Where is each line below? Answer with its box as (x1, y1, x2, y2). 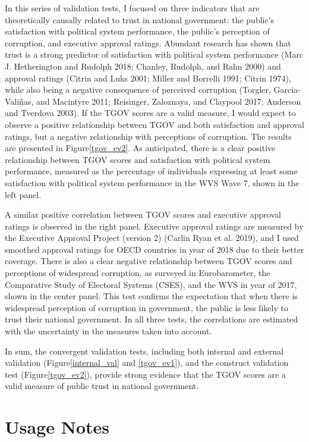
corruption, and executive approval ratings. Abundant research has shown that (5, 36, 291, 49)
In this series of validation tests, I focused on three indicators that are (5, 2, 260, 14)
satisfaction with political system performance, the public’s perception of (5, 25, 270, 37)
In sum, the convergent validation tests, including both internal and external (5, 344, 283, 357)
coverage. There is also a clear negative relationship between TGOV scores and (5, 255, 292, 267)
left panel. (5, 188, 42, 200)
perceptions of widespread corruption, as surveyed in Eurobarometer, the (5, 267, 270, 279)
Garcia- (273, 83, 301, 96)
